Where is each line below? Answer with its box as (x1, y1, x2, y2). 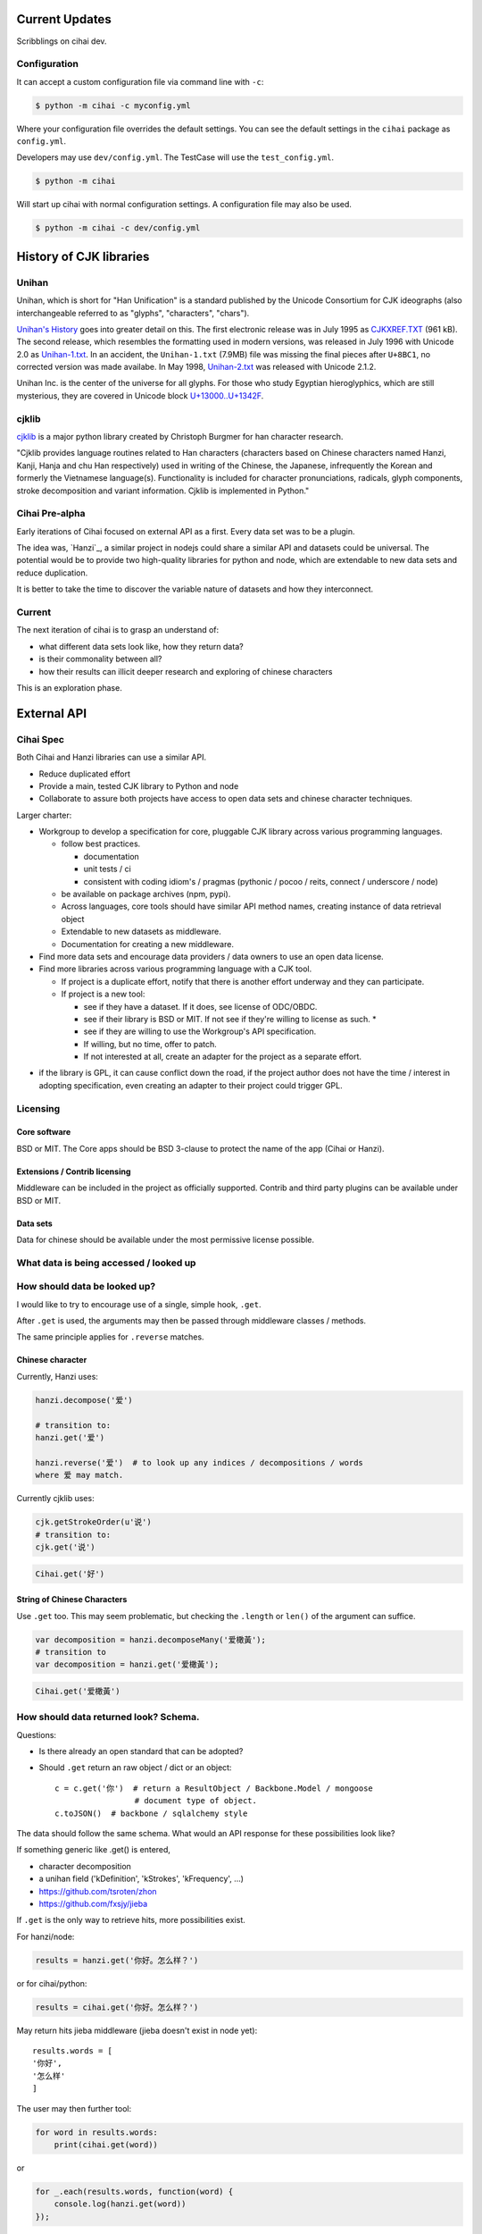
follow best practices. (61, 838, 141, 849)
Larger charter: (16, 810, 72, 820)
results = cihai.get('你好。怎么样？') (35, 2002, 199, 2012)
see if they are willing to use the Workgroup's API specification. (83, 1026, 317, 1037)
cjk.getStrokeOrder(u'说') (35, 1517, 152, 1527)
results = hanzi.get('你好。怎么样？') (35, 1955, 199, 1965)
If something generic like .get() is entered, (16, 1844, 171, 1855)
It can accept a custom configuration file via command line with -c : (16, 76, 264, 87)
